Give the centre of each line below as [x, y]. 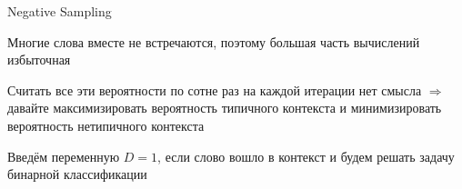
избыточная [39, 60]
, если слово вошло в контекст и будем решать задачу [306, 156]
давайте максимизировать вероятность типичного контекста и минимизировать [225, 108]
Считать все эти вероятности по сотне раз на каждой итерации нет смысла [215, 90]
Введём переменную [64, 156]
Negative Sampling [60, 11]
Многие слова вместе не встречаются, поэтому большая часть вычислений [214, 41]
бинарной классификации [77, 174]
